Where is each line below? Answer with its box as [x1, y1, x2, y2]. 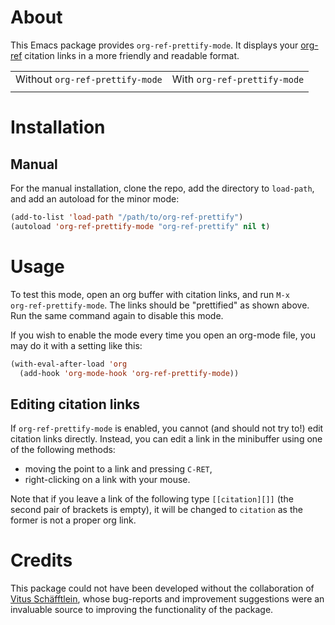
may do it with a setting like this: [10, 339, 143, 351]
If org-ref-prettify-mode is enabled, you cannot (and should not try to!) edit [10, 422, 324, 435]
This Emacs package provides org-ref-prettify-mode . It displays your [10, 39, 299, 51]
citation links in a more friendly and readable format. [24, 49, 240, 61]
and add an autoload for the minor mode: [10, 192, 180, 205]
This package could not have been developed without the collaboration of [10, 582, 315, 595]
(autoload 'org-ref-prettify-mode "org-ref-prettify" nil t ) [10, 221, 271, 231]
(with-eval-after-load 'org [10, 359, 128, 369]
